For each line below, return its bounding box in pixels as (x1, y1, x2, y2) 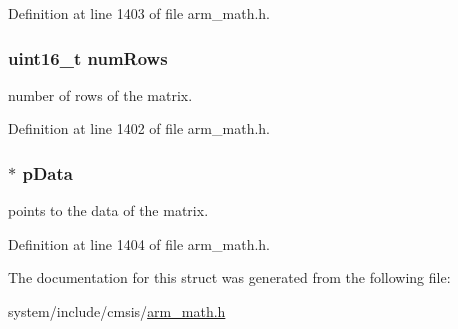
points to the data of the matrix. (8, 200, 209, 221)
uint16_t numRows (8, 45, 168, 70)
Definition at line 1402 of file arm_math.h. (8, 118, 270, 139)
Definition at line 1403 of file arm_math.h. (8, 3, 270, 23)
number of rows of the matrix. (8, 84, 193, 105)
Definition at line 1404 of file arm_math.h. (8, 233, 270, 254)
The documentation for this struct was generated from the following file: (8, 267, 451, 288)
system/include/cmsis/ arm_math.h (8, 301, 226, 321)
